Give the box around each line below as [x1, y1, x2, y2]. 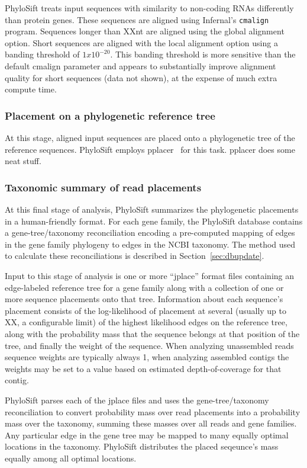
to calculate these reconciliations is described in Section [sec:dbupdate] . [5, 249, 264, 262]
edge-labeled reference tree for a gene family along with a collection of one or [5, 281, 284, 293]
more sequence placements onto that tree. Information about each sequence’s [5, 293, 283, 305]
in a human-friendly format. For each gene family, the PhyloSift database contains [5, 214, 303, 227]
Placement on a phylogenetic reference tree [5, 108, 215, 123]
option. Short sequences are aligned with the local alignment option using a [5, 36, 278, 49]
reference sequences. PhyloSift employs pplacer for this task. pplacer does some [5, 143, 295, 155]
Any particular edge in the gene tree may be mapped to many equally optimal [5, 428, 289, 441]
